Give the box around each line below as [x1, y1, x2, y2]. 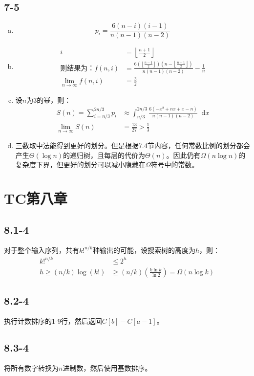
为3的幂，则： [26, 94, 71, 105]
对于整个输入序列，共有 [4, 244, 79, 255]
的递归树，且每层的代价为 [63, 150, 146, 160]
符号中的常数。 [150, 159, 199, 170]
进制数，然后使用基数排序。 [63, 362, 152, 373]
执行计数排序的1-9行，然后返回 [4, 315, 102, 326]
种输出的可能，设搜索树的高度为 [92, 244, 195, 255]
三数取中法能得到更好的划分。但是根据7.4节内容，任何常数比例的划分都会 [15, 140, 250, 151]
